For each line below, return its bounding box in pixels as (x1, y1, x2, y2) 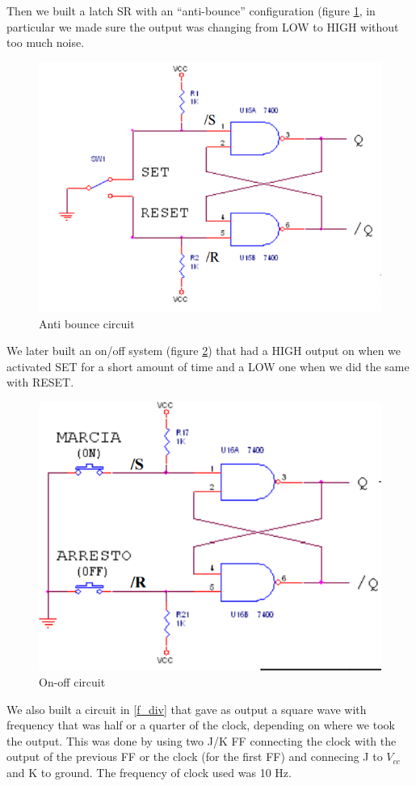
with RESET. (6, 374, 74, 391)
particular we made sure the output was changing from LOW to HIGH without (6, 18, 399, 35)
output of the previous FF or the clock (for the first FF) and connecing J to (6, 748, 383, 765)
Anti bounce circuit (39, 315, 135, 332)
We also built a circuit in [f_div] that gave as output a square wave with (6, 700, 367, 717)
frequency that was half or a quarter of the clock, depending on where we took (6, 716, 395, 733)
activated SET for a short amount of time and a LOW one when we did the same (6, 357, 410, 374)
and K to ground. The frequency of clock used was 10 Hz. (6, 764, 292, 781)
